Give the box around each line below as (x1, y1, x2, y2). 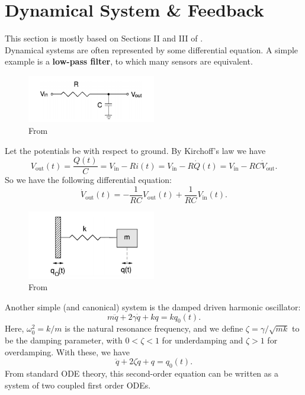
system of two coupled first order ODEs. (5, 378, 151, 391)
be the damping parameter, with (5, 333, 123, 346)
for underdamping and (162, 333, 243, 346)
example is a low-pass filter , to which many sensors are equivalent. (5, 55, 253, 68)
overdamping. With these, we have (5, 345, 130, 358)
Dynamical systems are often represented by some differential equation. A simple (5, 43, 298, 56)
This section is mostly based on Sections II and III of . (5, 32, 203, 44)
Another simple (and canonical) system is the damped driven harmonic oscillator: (5, 300, 301, 313)
